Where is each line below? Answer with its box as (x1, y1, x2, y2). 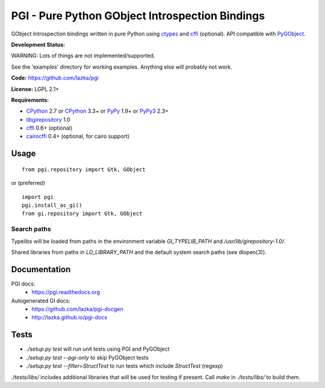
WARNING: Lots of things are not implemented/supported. (11, 52, 155, 60)
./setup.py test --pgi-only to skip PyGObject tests (26, 354, 149, 361)
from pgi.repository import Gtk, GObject (22, 166, 146, 173)
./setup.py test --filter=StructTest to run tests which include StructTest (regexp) (26, 362, 223, 370)
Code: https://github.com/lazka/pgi (11, 74, 99, 81)
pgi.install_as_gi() (22, 202, 82, 209)
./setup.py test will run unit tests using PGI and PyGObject (26, 345, 170, 352)
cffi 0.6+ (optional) (26, 124, 73, 132)
